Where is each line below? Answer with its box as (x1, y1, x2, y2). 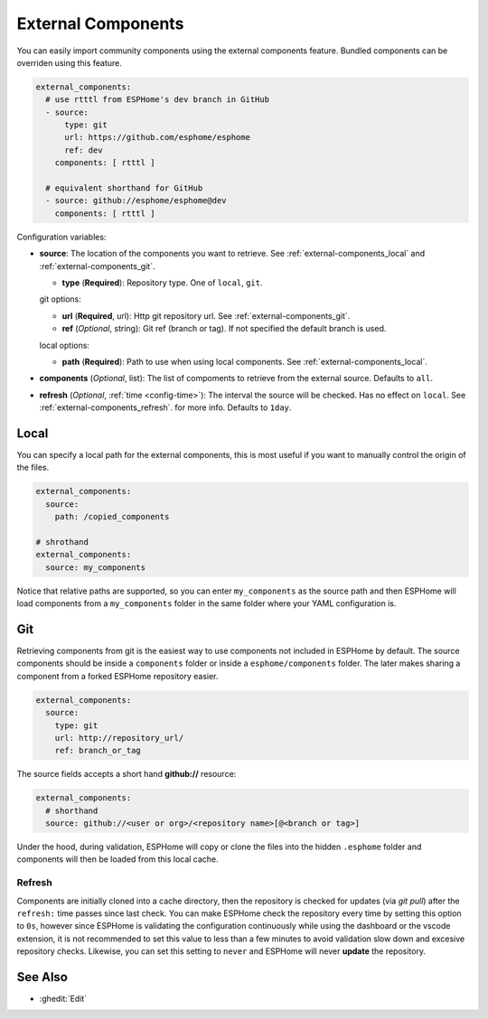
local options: (39, 340, 90, 351)
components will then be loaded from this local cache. (16, 854, 219, 865)
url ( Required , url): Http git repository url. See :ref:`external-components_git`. (61, 310, 351, 321)
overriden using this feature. (16, 57, 122, 68)
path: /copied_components (54, 511, 170, 522)
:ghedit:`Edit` (39, 994, 88, 1005)
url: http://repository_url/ (54, 733, 184, 743)
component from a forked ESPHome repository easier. (16, 670, 219, 681)
